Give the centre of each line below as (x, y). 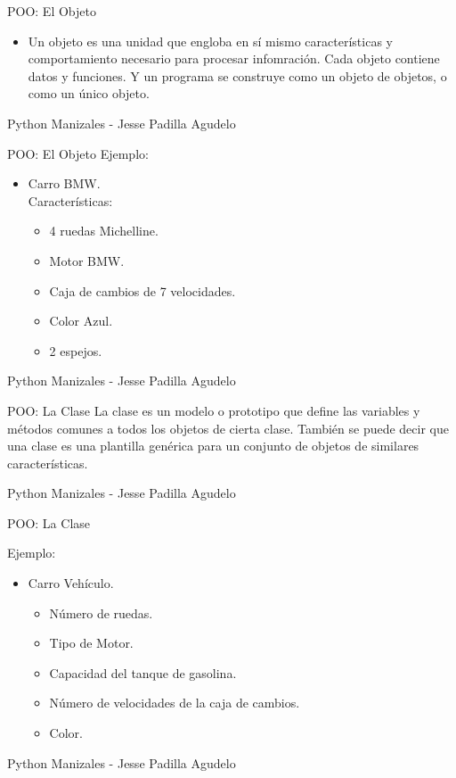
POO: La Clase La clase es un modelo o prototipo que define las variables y (214, 410)
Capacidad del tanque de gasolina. (143, 672)
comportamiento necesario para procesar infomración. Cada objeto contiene (234, 58)
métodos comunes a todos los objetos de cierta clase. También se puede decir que (228, 428)
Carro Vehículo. (71, 583)
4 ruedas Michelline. (104, 231)
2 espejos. (76, 350)
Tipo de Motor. (91, 643)
